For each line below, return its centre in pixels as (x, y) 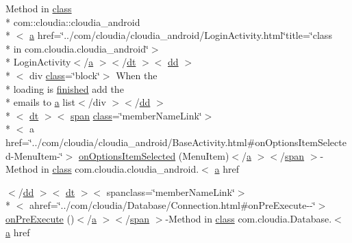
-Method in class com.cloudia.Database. (249, 218)
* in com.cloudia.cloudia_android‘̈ (77, 48)
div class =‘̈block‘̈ (64, 75)
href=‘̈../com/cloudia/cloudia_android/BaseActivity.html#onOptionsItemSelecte (176, 142)
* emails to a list (41, 102)
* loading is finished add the (65, 88)
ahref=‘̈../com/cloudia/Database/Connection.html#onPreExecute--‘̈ (172, 205)
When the (137, 75)
